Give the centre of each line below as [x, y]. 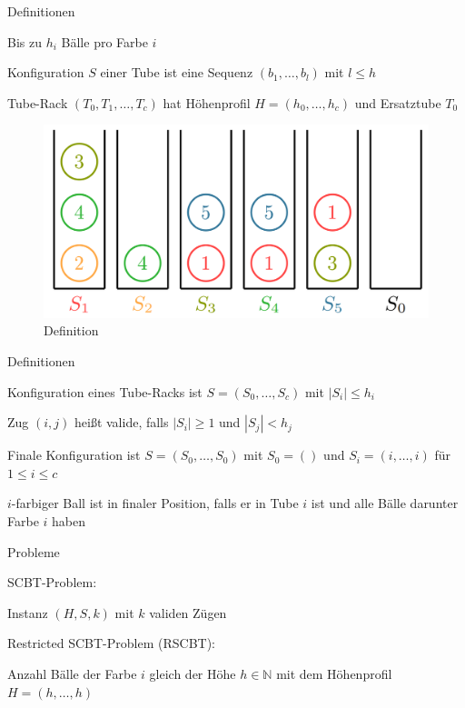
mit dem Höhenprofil [334, 673]
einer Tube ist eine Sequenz [177, 72]
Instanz [28, 612]
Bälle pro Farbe [104, 41]
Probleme [34, 551]
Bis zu [25, 41]
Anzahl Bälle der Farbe [72, 673]
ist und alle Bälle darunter [385, 503]
